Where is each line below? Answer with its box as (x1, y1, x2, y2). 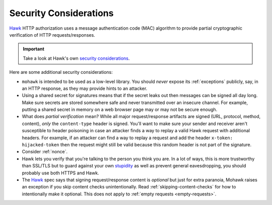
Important (23, 46, 45, 52)
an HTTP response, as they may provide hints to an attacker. (22, 85, 148, 91)
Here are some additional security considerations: (9, 69, 113, 75)
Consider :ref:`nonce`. (22, 149, 68, 155)
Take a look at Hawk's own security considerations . (23, 55, 130, 61)
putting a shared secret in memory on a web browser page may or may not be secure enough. (22, 107, 218, 113)
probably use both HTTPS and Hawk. (22, 170, 99, 176)
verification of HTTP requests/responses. (9, 32, 95, 38)
